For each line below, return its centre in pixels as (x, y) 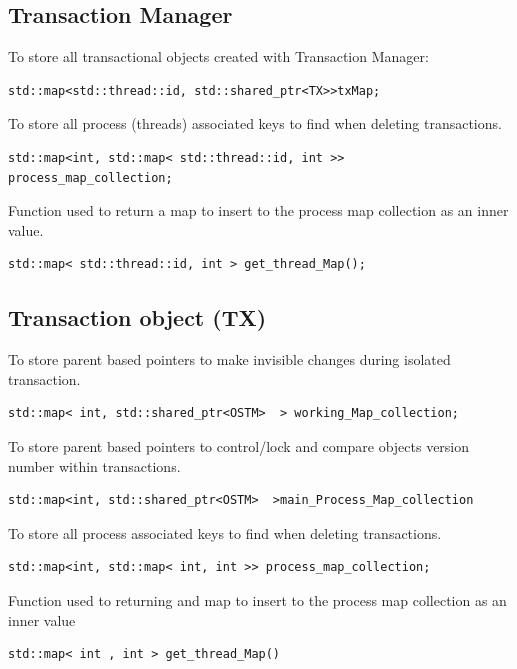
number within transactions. (94, 465)
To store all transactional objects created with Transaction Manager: (218, 56)
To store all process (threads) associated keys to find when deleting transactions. (255, 123)
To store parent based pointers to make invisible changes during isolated (229, 359)
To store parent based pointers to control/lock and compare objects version (239, 445)
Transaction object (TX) (137, 317)
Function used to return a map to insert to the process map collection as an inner (258, 210)
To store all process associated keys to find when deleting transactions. (225, 532)
